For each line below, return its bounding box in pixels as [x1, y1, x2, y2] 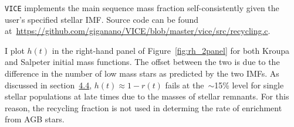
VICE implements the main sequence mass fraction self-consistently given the [5, 2, 279, 13]
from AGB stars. [5, 113, 65, 125]
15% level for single [214, 78, 284, 91]
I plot [5, 44, 25, 56]
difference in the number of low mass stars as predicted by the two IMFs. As [5, 67, 279, 80]
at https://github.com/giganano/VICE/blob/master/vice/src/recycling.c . [5, 25, 271, 37]
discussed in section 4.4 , [5, 78, 92, 91]
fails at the [165, 78, 204, 91]
